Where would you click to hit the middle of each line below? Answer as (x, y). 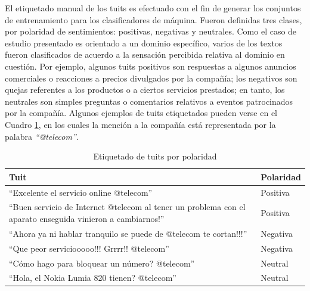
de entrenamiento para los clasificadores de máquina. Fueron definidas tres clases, (154, 19)
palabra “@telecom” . (42, 136)
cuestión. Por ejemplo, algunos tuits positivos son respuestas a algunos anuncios (151, 66)
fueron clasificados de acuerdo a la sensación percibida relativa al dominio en (145, 54)
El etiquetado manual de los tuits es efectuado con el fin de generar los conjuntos (153, 8)
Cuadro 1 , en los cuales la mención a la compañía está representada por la (140, 124)
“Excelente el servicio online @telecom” (81, 192)
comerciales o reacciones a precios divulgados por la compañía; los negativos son (151, 78)
